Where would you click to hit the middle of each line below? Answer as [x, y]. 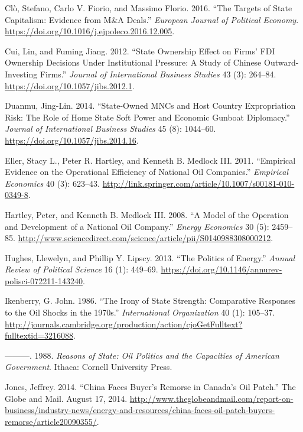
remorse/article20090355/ [51, 421]
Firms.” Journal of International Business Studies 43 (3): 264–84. [158, 74]
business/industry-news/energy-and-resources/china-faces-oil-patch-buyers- [140, 410]
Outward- [281, 62]
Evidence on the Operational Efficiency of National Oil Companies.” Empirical [146, 172]
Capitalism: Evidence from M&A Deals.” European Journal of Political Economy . [152, 19]
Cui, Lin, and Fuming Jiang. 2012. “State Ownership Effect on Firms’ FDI [140, 51]
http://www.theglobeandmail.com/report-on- [211, 398]
